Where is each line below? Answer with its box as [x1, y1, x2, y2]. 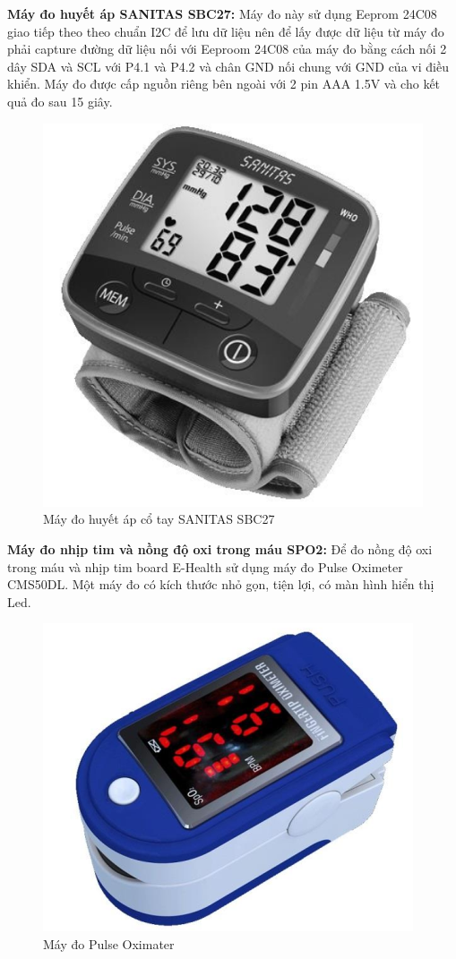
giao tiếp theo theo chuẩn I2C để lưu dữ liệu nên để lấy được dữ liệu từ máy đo [7, 21, 444, 40]
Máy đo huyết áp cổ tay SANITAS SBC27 [43, 509, 275, 528]
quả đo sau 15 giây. [7, 91, 113, 110]
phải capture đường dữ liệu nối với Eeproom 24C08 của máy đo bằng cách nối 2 [7, 39, 447, 58]
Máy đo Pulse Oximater [43, 934, 175, 953]
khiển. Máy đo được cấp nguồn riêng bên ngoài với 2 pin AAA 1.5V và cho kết [7, 74, 441, 93]
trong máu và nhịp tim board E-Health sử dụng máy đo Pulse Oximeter [7, 557, 403, 576]
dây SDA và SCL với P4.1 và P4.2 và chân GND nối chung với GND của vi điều [7, 56, 449, 75]
